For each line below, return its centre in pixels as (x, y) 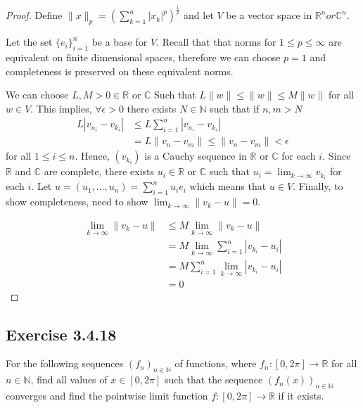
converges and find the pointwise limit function (107, 396)
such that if (235, 108)
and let (199, 15)
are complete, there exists (99, 171)
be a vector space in (269, 15)
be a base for (120, 42)
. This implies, (61, 108)
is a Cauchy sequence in (196, 156)
